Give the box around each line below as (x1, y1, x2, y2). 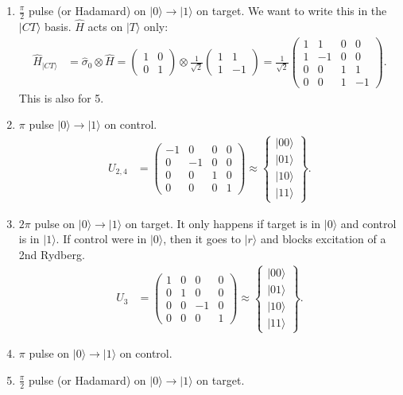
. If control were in (56, 230, 147, 247)
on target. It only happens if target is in (125, 215, 321, 231)
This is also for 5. (18, 89, 104, 106)
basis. (45, 18, 72, 35)
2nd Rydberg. (18, 246, 85, 262)
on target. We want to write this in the (196, 2, 387, 18)
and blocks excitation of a (260, 230, 386, 247)
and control (340, 215, 397, 231)
